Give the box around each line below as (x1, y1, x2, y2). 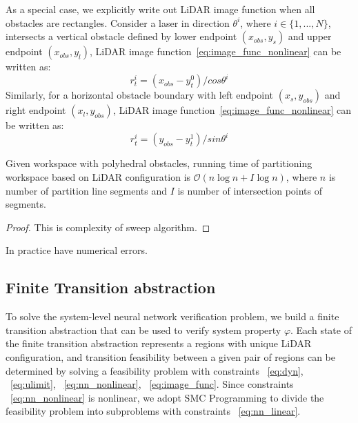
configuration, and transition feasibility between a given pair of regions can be (6, 349, 335, 364)
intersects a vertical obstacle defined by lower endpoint (6, 29, 237, 43)
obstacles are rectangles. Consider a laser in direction (6, 15, 230, 30)
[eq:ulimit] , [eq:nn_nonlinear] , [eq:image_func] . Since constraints (10, 377, 294, 391)
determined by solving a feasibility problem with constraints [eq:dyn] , (6, 363, 304, 377)
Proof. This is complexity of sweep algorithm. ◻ (6, 219, 210, 234)
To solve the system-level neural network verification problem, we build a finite (6, 309, 339, 324)
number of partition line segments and (6, 183, 167, 197)
